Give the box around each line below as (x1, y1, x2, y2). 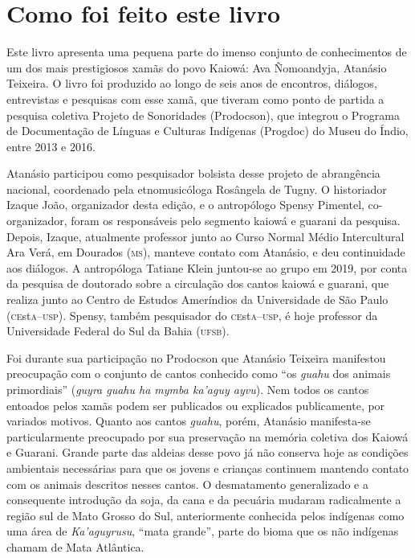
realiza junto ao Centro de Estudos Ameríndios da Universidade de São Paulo (6, 291, 389, 308)
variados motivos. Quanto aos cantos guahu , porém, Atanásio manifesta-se (6, 412, 371, 429)
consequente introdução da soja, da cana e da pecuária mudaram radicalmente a (6, 491, 401, 508)
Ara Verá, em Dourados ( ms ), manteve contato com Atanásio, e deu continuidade (6, 244, 405, 261)
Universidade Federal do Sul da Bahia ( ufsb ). (6, 322, 230, 339)
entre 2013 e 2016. (6, 137, 96, 154)
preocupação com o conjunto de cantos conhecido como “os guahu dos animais (6, 365, 391, 382)
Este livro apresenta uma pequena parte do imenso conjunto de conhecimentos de (6, 43, 407, 60)
